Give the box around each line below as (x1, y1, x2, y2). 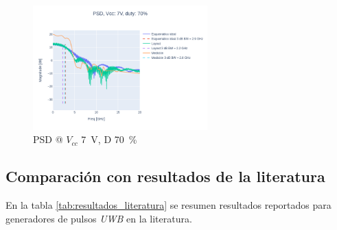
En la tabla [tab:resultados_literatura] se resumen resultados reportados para (5, 198, 332, 212)
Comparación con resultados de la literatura (5, 166, 325, 187)
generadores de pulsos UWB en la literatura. (5, 211, 192, 225)
